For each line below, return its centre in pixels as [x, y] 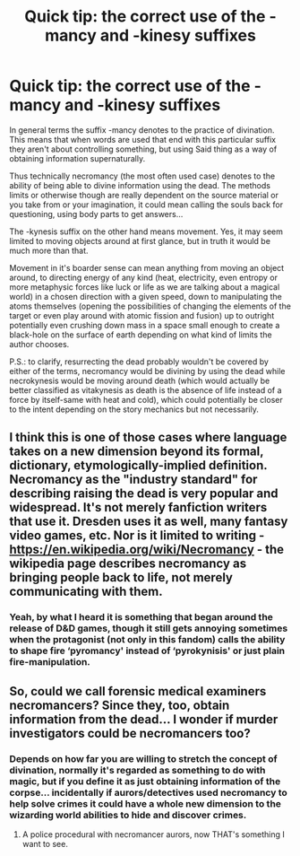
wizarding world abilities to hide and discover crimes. [128, 815]
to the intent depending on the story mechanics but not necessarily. [134, 409]
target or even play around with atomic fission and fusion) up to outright [142, 315]
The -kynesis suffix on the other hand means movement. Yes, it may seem [146, 231]
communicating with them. [86, 592]
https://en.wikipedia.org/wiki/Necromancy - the [147, 550]
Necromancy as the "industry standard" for [133, 480]
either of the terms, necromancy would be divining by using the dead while [147, 371]
